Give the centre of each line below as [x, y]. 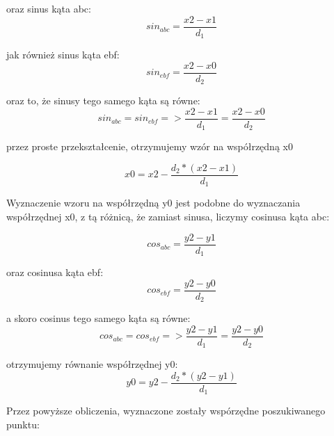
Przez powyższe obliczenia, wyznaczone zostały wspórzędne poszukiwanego [166, 411]
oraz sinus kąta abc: [49, 8]
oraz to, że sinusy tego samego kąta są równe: [103, 100]
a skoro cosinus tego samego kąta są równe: [98, 318]
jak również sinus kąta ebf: [63, 55]
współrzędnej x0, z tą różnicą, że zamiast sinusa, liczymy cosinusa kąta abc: [168, 217]
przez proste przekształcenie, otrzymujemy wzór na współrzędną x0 [150, 146]
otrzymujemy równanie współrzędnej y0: [92, 364]
